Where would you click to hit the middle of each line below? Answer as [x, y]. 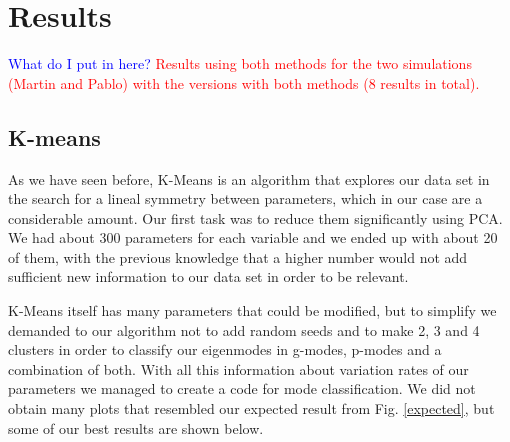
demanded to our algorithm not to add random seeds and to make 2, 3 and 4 [244, 329]
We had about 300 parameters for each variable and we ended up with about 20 [253, 237]
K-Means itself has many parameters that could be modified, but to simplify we [252, 310]
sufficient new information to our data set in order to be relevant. [208, 276]
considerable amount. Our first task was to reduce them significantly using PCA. [255, 217]
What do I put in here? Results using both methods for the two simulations [240, 63]
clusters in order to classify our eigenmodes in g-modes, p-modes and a [225, 349]
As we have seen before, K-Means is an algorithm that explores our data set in [249, 178]
